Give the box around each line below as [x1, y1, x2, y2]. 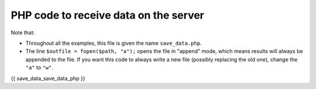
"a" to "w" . [25, 64, 54, 71]
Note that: [11, 29, 35, 36]
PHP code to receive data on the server [11, 9, 205, 22]
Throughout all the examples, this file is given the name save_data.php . [25, 40, 202, 47]
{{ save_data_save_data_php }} [11, 74, 85, 81]
